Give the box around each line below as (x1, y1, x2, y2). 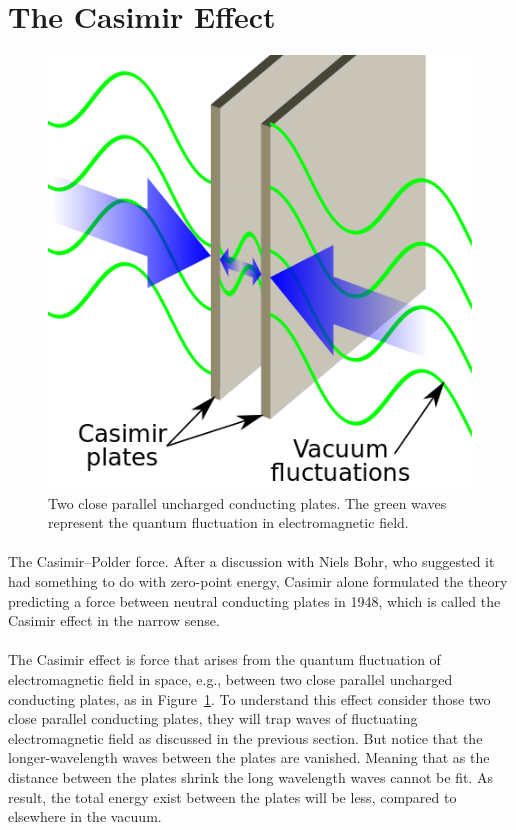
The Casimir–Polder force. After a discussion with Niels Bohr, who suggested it (8, 551, 495, 572)
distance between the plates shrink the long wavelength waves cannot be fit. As (8, 766, 493, 787)
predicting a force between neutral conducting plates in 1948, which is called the (8, 590, 501, 611)
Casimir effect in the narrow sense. (8, 610, 220, 631)
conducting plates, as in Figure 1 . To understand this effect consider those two (8, 688, 491, 709)
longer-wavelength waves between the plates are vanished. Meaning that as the (8, 747, 490, 768)
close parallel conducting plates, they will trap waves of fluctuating (8, 708, 418, 729)
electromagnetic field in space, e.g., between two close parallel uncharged (8, 669, 453, 689)
